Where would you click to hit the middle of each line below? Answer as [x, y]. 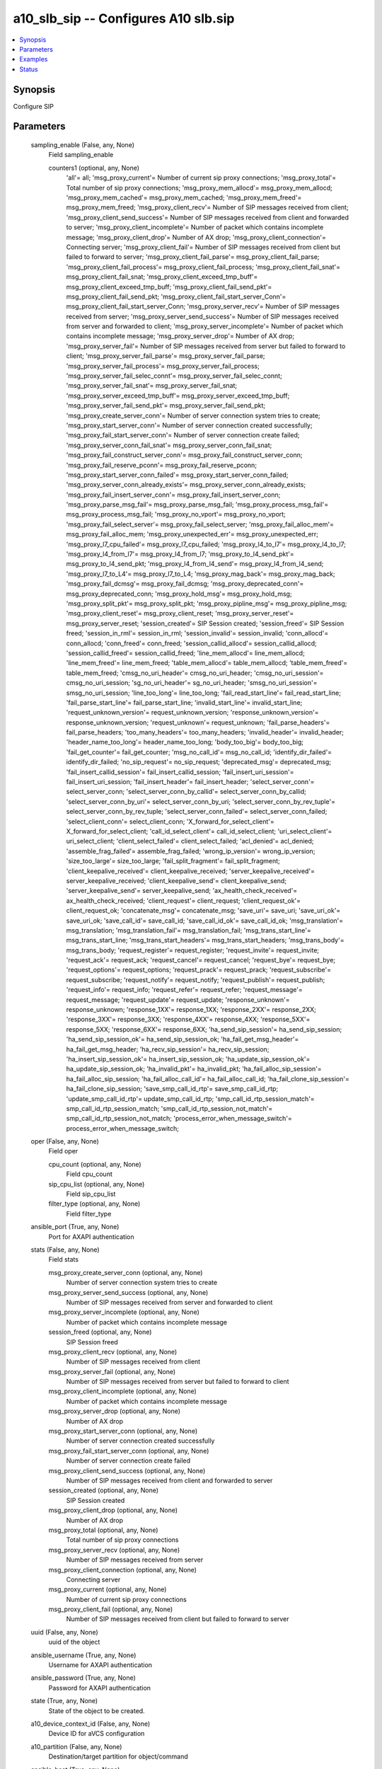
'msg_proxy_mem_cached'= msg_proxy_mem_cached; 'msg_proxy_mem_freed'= [184, 197]
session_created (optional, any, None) [104, 1490]
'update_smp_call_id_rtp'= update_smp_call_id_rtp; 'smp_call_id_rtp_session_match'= [190, 1099]
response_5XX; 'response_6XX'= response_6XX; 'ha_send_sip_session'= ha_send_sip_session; [204, 1029]
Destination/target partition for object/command [118, 1757]
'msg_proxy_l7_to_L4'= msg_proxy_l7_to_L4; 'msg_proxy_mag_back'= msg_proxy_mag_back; [201, 574]
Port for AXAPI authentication [91, 1237]
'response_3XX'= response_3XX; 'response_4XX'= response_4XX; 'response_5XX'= [188, 1020]
